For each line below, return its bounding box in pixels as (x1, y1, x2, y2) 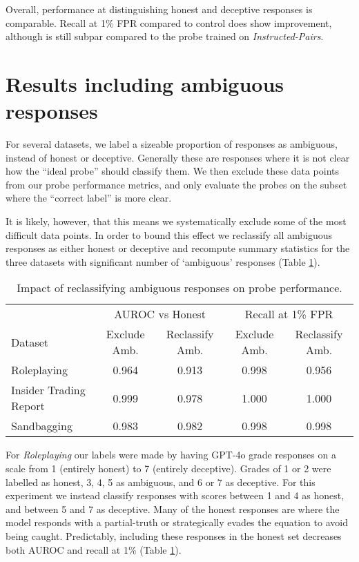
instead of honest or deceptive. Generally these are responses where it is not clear (6, 150, 350, 164)
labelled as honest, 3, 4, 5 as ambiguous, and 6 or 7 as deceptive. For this (6, 474, 316, 489)
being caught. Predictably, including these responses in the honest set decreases (6, 529, 342, 543)
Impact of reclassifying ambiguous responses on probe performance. (17, 280, 342, 296)
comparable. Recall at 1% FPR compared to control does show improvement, (6, 15, 332, 30)
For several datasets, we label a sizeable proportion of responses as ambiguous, (6, 137, 338, 151)
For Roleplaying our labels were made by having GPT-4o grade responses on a (6, 447, 336, 462)
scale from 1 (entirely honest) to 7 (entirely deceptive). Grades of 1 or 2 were (6, 461, 331, 476)
